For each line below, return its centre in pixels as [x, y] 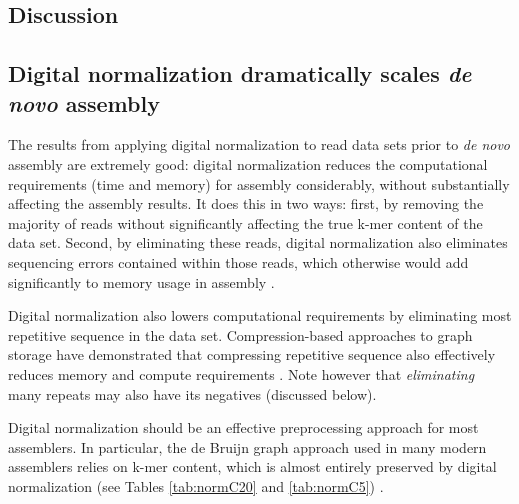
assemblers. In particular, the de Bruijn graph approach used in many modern [247, 446]
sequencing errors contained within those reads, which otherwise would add [238, 261]
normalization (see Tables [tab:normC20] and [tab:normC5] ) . [196, 485]
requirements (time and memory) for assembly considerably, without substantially [259, 183]
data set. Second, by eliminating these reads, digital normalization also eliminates [258, 242]
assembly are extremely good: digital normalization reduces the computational [248, 163]
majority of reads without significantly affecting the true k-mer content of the [245, 222]
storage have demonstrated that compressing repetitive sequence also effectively [252, 354]
